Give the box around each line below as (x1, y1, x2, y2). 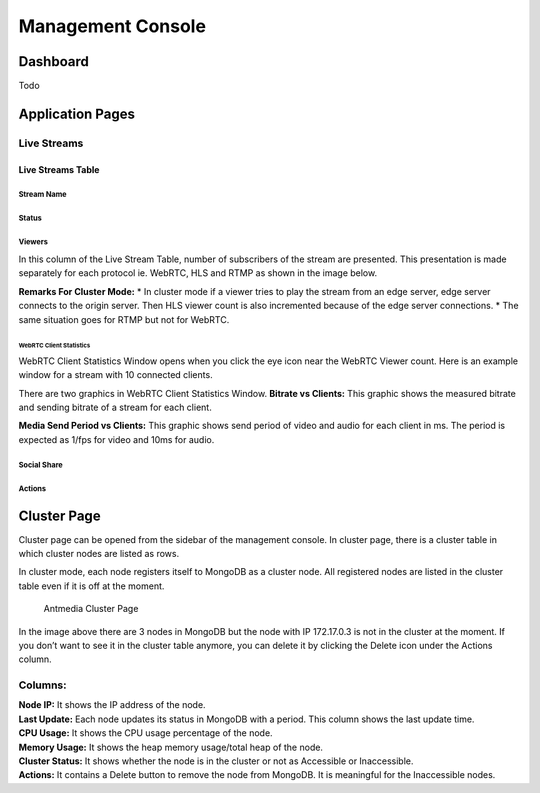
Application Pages (18, 105, 135, 122)
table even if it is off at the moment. (18, 580, 165, 592)
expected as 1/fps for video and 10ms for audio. (18, 433, 215, 445)
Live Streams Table (18, 163, 100, 175)
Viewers (18, 237, 49, 247)
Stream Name (18, 190, 67, 200)
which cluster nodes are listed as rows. (18, 548, 180, 559)
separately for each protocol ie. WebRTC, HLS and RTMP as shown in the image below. (18, 267, 378, 279)
